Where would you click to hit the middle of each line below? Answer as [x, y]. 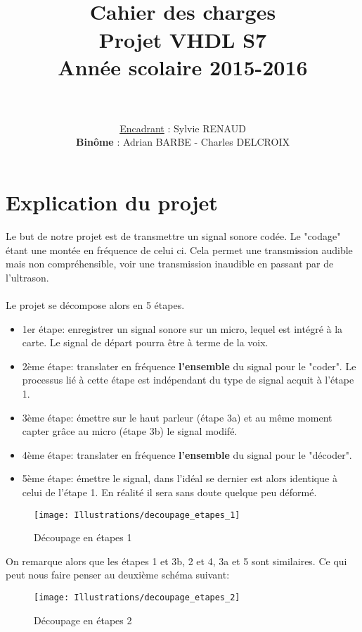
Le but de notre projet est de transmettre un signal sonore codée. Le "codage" [173, 236]
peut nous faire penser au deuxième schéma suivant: [118, 575]
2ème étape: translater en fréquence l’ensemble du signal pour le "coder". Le [189, 366]
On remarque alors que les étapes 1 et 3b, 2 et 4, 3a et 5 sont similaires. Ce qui [176, 561]
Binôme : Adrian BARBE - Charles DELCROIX [183, 142]
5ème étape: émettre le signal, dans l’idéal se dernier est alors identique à [180, 478]
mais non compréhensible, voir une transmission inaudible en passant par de [170, 264]
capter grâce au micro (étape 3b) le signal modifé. [130, 431]
